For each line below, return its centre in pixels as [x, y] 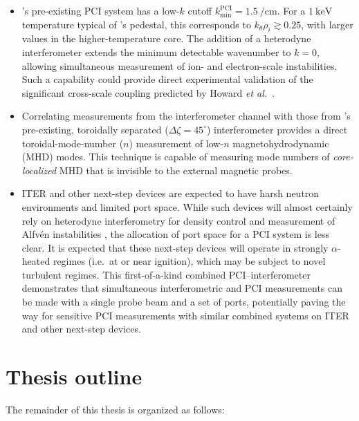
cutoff [200, 10]
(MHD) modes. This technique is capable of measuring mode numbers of [176, 157]
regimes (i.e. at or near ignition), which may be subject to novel [189, 261]
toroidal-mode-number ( [73, 143]
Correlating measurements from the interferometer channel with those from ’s [186, 116]
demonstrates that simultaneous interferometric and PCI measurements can [182, 288]
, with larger [327, 24]
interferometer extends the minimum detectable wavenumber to [156, 52]
